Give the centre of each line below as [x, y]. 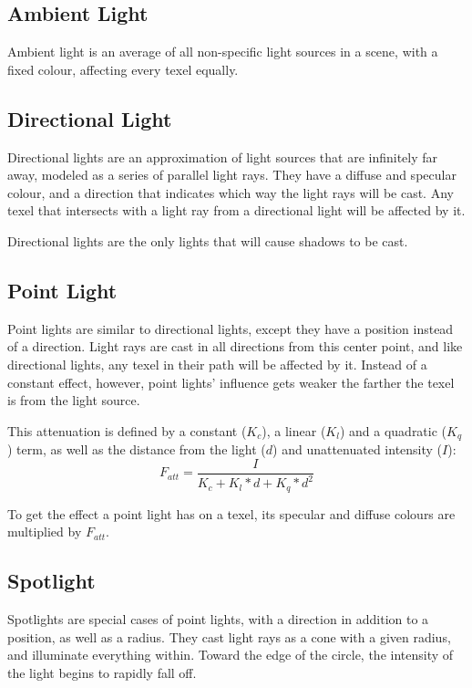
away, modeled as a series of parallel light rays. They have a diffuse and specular [232, 175]
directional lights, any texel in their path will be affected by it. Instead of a [217, 364]
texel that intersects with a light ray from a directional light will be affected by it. [236, 210]
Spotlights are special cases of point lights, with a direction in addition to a [218, 619]
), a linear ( [294, 430]
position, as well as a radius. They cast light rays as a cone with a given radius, [229, 636]
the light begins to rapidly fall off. [102, 672]
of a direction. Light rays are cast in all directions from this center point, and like [235, 346]
